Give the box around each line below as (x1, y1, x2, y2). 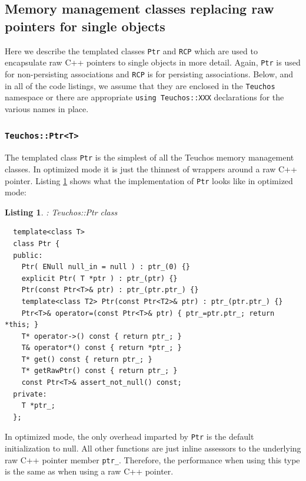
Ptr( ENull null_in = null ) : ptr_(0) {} (21, 263, 190, 271)
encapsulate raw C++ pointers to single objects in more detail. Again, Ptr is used (5, 56, 301, 68)
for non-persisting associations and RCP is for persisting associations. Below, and (5, 67, 294, 80)
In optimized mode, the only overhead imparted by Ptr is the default (5, 430, 254, 443)
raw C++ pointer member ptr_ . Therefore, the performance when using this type (5, 453, 300, 466)
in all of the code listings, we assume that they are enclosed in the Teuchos (5, 79, 275, 91)
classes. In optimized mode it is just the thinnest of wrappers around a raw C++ (5, 162, 297, 175)
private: (13, 390, 47, 398)
